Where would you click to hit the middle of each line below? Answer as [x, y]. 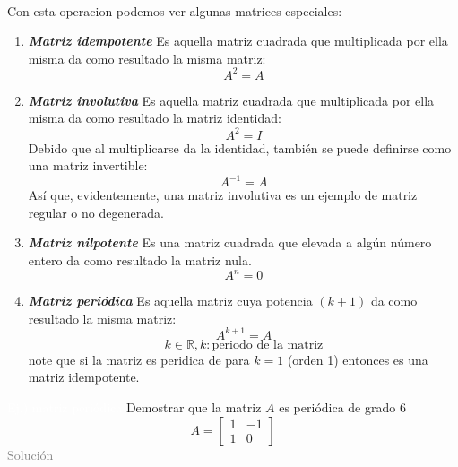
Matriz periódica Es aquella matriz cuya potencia [170, 301]
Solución [30, 454]
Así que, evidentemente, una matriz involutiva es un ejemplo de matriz [223, 195]
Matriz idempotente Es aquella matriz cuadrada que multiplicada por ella [238, 41]
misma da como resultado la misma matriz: [147, 58]
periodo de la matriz [268, 345]
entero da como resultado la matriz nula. [140, 260]
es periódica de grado [337, 407]
